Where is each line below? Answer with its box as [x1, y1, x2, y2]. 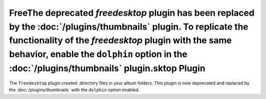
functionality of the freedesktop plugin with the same [9, 35, 232, 46]
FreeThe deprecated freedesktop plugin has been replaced [9, 7, 255, 18]
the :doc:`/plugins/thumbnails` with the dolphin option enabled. [9, 87, 140, 93]
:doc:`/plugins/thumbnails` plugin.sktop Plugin [9, 63, 205, 74]
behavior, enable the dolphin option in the [9, 49, 188, 60]
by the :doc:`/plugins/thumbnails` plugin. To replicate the [9, 21, 249, 32]
